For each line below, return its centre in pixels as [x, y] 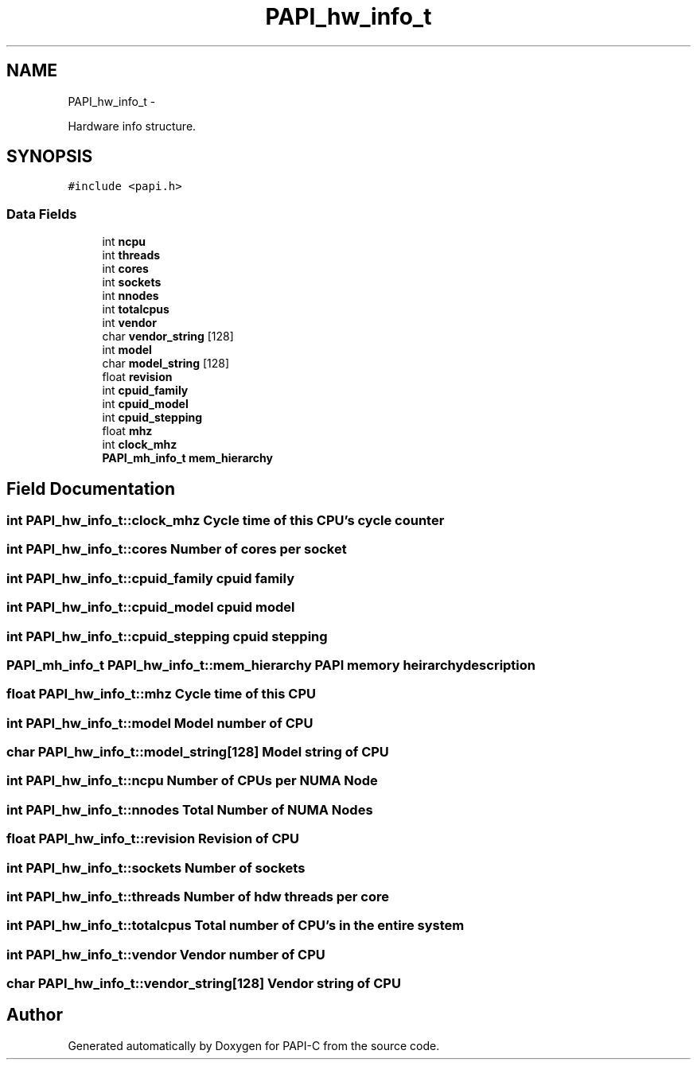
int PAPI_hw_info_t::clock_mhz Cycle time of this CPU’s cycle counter [226, 521]
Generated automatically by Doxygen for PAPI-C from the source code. [254, 1045]
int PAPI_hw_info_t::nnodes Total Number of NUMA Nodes [190, 809]
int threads [131, 255]
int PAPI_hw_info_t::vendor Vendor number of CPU [166, 954]
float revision [137, 377]
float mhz [127, 431]
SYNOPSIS [50, 157]
